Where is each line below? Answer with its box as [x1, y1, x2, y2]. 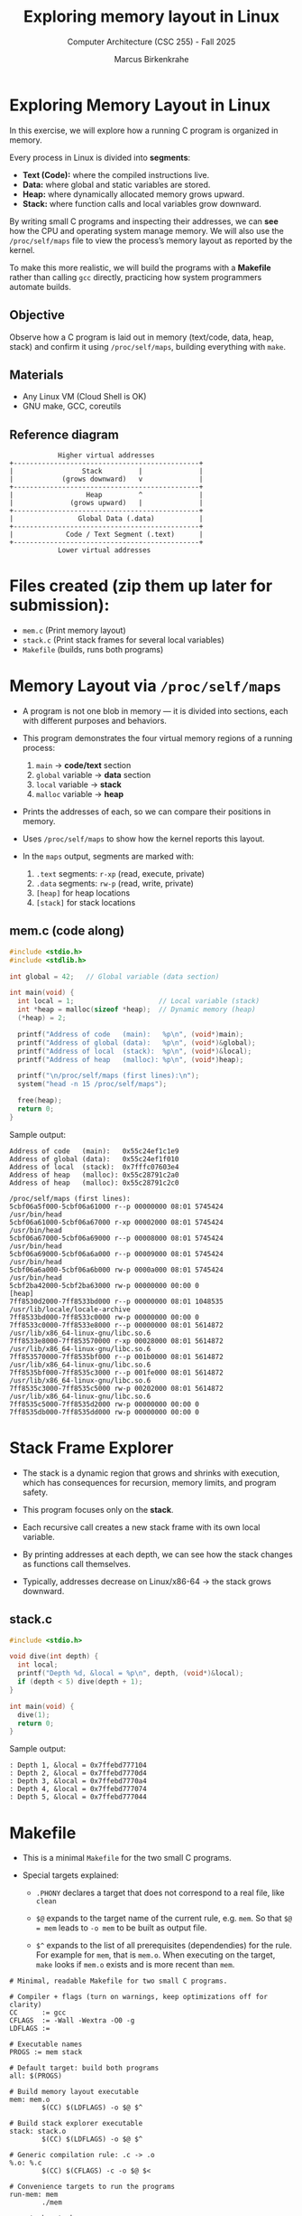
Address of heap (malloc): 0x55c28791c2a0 [9, 1170, 179, 1179]
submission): [9, 595, 110, 615]
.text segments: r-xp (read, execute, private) [35, 869, 206, 878]
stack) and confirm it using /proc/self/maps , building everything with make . [9, 341, 287, 352]
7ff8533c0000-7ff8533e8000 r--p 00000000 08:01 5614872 [9, 1320, 224, 1329]
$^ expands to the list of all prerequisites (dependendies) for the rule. [35, 1940, 293, 1951]
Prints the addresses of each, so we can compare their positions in [22, 806, 271, 817]
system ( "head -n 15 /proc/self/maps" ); [17, 1080, 168, 1089]
